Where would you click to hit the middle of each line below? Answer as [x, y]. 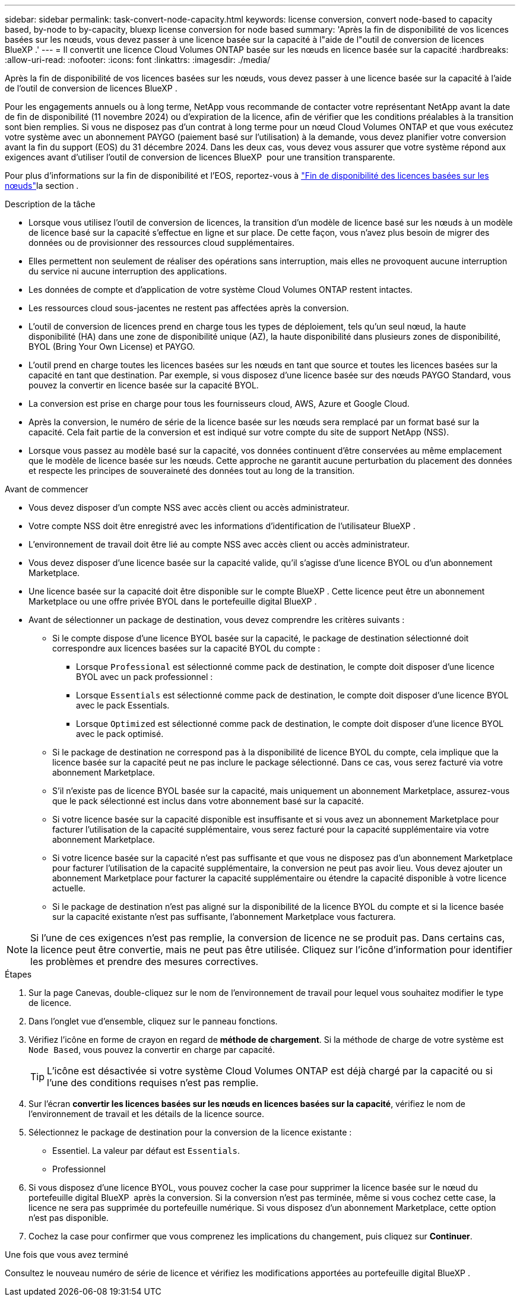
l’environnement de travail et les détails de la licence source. [146, 1114]
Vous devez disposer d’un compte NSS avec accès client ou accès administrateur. [189, 507]
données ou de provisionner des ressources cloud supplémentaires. [161, 243]
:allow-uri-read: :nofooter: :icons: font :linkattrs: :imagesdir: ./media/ [138, 60]
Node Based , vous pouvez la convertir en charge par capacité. [152, 1050]
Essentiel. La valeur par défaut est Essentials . [146, 1151]
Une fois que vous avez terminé [67, 1255]
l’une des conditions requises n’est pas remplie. [153, 1083]
